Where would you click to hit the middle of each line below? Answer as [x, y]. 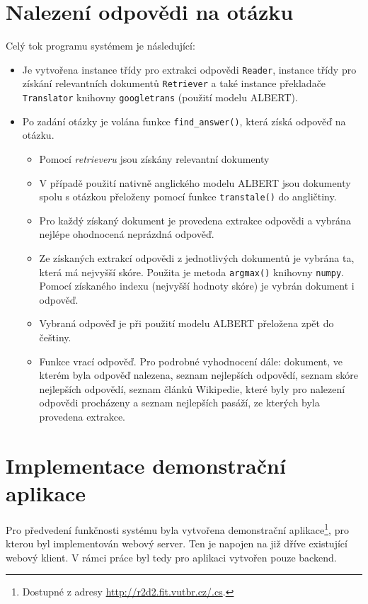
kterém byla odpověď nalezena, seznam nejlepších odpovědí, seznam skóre [199, 375]
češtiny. [55, 337]
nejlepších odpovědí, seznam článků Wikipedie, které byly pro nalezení [192, 388]
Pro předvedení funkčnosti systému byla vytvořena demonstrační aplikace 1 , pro [177, 528]
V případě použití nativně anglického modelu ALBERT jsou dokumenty [195, 182]
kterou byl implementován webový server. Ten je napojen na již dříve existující [177, 543]
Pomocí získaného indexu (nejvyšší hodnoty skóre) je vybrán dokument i [197, 286]
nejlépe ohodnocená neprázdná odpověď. [127, 234]
